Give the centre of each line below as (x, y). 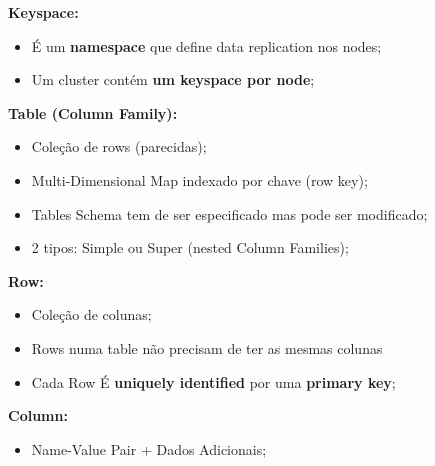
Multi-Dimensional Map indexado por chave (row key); (199, 179)
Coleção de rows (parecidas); (119, 146)
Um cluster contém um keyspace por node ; (173, 79)
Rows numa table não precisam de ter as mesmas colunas (207, 347)
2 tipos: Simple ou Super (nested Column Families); (190, 247)
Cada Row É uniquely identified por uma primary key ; (213, 381)
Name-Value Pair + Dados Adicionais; (149, 448)
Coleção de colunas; (91, 314)
